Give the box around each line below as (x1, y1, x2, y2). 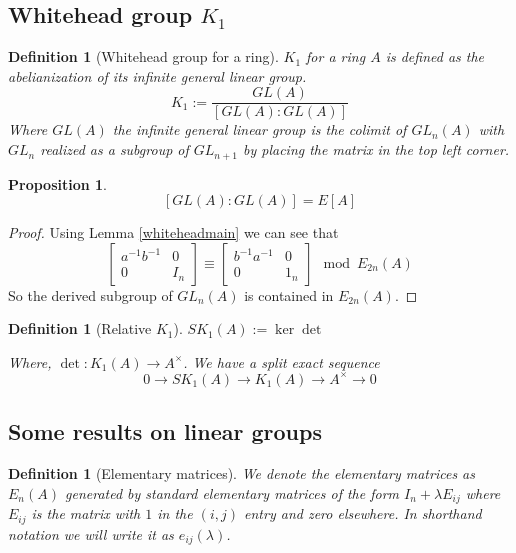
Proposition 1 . (8, 173, 107, 194)
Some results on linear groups (8, 416, 322, 447)
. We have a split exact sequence (183, 351, 380, 372)
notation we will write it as (8, 523, 174, 544)
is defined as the (385, 46, 485, 67)
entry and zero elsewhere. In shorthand (244, 503, 482, 524)
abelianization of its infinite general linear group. (8, 65, 307, 86)
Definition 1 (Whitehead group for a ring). (8, 46, 279, 67)
